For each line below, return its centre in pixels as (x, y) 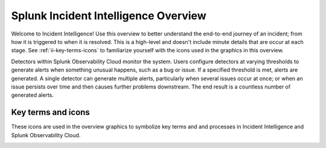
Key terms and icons (50, 112)
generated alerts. (33, 95)
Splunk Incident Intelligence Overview (109, 16)
